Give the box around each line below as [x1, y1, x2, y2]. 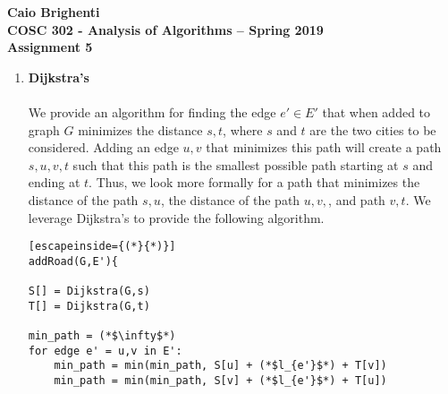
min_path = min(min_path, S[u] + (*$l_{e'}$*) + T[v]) [54, 359, 387, 373]
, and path [328, 190, 385, 209]
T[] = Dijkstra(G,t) [28, 299, 150, 313]
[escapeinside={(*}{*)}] [28, 240, 176, 253]
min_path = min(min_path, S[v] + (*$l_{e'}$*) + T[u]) [54, 374, 387, 388]
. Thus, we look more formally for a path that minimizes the [89, 173, 420, 192]
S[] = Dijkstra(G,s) [28, 285, 150, 298]
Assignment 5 [7, 38, 93, 56]
